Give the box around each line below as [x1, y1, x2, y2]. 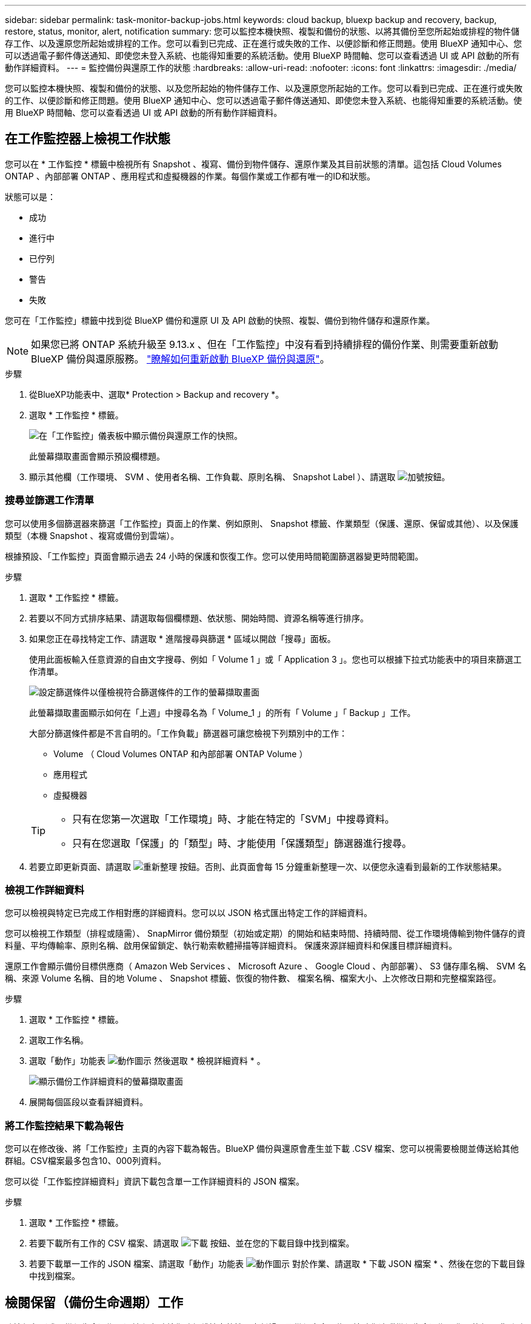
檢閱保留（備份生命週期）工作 [5, 1294, 183, 1310]
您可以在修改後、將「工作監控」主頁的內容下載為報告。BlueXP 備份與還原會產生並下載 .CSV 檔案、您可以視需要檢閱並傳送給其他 [5, 1143, 519, 1154]
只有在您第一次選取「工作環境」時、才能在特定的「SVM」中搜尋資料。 [72, 812, 395, 825]
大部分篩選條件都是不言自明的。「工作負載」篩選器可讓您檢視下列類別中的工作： [29, 727, 347, 738]
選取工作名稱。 [29, 1035, 88, 1046]
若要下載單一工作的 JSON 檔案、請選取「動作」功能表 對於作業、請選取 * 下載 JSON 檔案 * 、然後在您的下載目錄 [29, 1259, 525, 1269]
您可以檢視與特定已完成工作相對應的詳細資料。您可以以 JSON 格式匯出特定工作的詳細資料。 [5, 908, 373, 918]
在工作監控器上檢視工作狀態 [5, 131, 170, 147]
